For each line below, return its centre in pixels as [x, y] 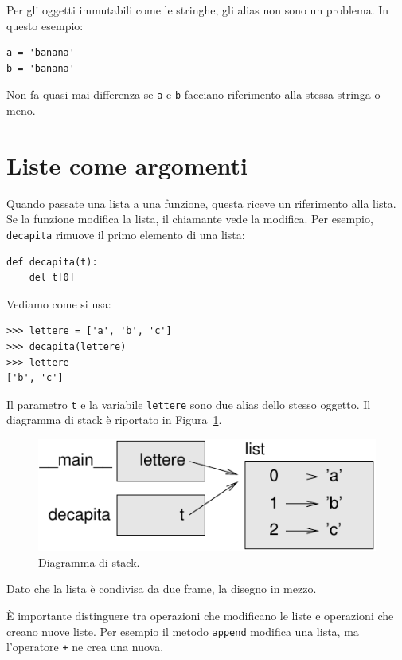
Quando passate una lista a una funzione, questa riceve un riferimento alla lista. [201, 203]
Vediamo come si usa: [59, 303]
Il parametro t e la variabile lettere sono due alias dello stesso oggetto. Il [189, 404]
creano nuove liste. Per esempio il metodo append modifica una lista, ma [183, 631]
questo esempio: [45, 25]
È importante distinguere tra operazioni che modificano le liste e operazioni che [200, 615]
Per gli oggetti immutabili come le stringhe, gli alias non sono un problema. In [198, 10]
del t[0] [52, 278]
